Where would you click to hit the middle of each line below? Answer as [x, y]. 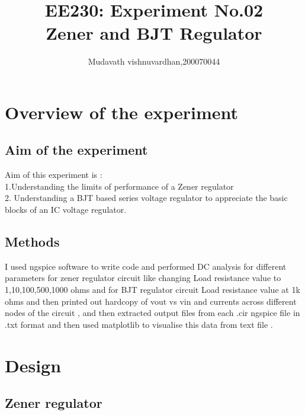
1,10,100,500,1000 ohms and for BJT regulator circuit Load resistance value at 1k [152, 290]
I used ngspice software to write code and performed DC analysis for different [146, 266]
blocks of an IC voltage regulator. [66, 210]
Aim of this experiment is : [54, 175]
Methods [32, 242]
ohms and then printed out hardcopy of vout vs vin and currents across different [151, 301]
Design [33, 365]
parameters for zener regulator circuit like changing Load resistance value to [143, 278]
